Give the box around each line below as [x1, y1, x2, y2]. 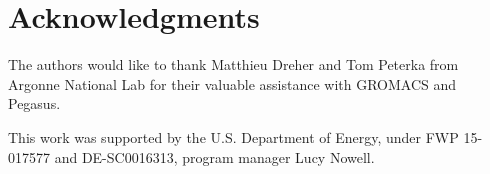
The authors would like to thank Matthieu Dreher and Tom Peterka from [8, 54, 459, 75]
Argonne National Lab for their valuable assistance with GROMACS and [8, 73, 457, 94]
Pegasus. [8, 93, 61, 114]
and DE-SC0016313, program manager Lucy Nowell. [54, 146, 375, 167]
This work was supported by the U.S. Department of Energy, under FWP [8, 126, 459, 147]
